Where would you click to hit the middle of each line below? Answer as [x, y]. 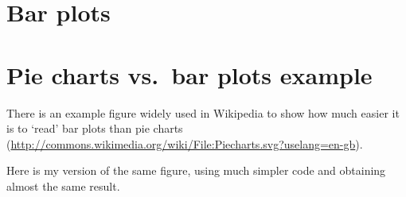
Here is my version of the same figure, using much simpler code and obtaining [196, 170]
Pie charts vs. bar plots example [189, 74]
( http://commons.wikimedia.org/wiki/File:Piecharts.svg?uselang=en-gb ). [185, 143]
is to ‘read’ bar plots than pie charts [95, 128]
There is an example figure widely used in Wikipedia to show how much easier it [203, 112]
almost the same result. [63, 185]
